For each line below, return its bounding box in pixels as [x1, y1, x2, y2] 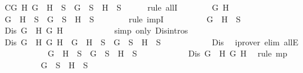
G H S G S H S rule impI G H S [4, 12, 241, 25]
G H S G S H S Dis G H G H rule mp [48, 47, 288, 59]
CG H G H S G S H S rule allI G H [4, 1, 229, 13]
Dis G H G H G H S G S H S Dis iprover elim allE [4, 35, 298, 48]
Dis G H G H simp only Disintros [4, 24, 188, 36]
